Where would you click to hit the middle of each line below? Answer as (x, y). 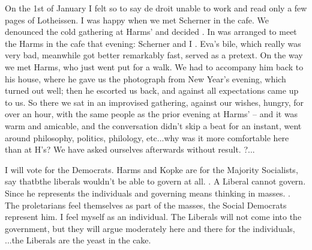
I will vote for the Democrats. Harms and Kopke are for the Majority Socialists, (151, 169)
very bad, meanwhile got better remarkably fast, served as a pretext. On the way (154, 55)
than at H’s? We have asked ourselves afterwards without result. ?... (130, 149)
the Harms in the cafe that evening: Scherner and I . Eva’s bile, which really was (153, 43)
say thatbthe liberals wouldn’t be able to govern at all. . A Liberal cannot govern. (155, 181)
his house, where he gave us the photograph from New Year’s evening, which (145, 78)
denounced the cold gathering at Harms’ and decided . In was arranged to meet (151, 32)
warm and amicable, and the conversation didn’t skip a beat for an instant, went (153, 125)
